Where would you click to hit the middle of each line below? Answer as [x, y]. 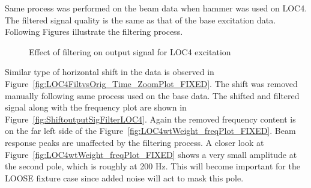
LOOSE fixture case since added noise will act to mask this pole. [124, 177]
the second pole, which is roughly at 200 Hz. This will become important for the [152, 166]
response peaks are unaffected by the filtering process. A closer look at [134, 142]
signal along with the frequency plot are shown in [96, 107]
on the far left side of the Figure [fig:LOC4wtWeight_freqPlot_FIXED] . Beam [150, 131]
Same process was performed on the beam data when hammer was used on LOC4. [156, 8]
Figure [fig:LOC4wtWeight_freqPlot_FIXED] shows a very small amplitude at [151, 154]
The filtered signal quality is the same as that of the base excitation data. [140, 20]
